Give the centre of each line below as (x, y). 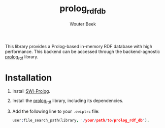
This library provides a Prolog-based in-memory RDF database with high (79, 46)
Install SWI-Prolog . (31, 91)
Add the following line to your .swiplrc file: (56, 111)
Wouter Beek (83, 24)
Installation (29, 78)
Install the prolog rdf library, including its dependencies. (68, 101)
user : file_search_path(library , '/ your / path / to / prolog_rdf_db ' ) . (81, 121)
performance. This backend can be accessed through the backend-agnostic (82, 51)
